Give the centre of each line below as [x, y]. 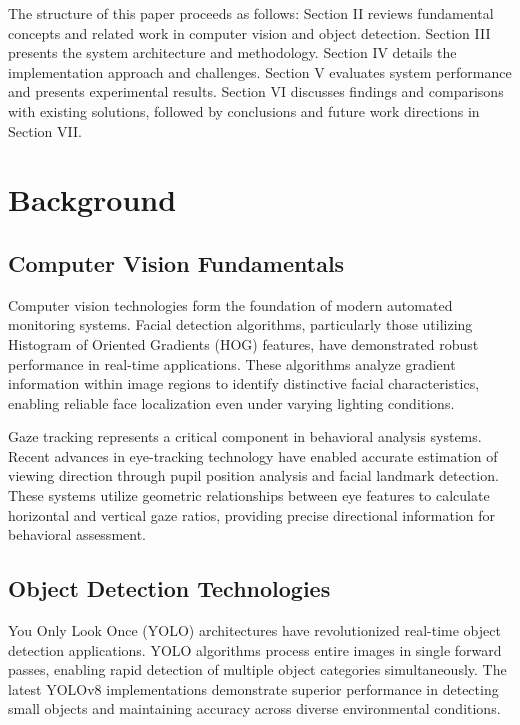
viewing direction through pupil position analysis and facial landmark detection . [253, 475]
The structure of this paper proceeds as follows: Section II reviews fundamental [251, 13]
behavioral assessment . [77, 534]
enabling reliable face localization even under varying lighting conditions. [231, 402]
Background [92, 199]
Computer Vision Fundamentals [176, 262]
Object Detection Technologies [169, 588]
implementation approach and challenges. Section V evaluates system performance [260, 71]
